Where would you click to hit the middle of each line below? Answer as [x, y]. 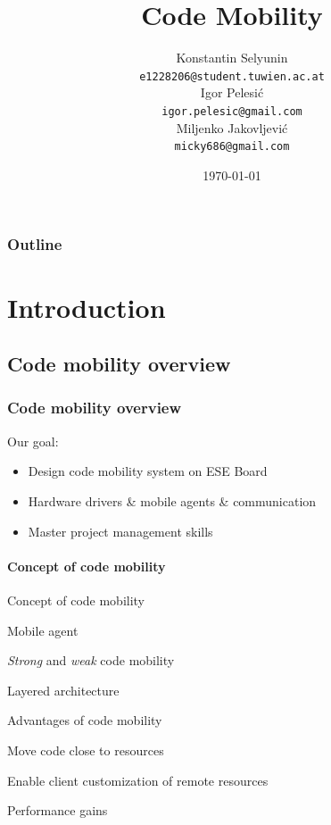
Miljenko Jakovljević [232, 127]
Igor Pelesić [232, 92]
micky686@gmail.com [232, 147]
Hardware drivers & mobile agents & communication [172, 500]
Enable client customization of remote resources [138, 780]
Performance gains [58, 810]
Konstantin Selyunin [232, 58]
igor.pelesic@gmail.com [232, 111]
